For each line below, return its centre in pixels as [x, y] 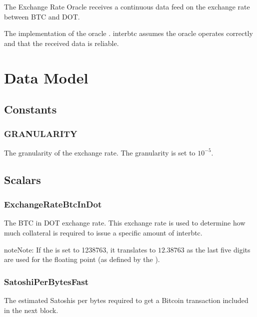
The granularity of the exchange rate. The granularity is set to [100, 152]
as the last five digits [218, 249]
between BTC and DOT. [42, 16]
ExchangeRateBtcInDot [53, 204]
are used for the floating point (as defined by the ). [82, 259]
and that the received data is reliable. [61, 43]
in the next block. [31, 310]
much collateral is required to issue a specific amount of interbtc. [103, 232]
